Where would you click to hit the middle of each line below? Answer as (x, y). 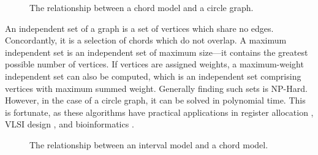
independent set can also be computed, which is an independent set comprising (153, 76)
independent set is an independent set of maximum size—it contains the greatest (157, 52)
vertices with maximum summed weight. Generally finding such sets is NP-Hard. (156, 88)
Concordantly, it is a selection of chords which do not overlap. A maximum (146, 40)
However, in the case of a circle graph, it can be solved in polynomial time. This (155, 100)
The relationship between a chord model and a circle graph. (142, 7)
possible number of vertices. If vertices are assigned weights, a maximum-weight (154, 64)
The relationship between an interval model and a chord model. (149, 144)
